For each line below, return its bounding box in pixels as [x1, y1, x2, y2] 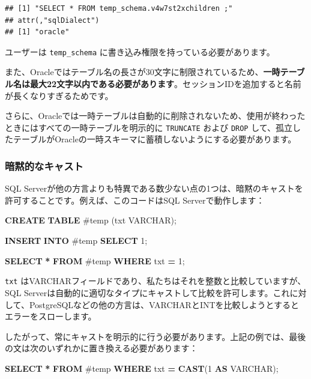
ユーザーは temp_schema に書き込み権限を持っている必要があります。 [5, 45, 275, 58]
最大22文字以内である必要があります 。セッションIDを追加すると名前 [29, 77, 301, 90]
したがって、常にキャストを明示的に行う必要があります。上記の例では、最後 [5, 330, 306, 342]
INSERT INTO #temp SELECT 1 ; [5, 234, 148, 247]
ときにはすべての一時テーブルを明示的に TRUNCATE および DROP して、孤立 [5, 121, 293, 133]
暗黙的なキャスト [5, 158, 83, 173]
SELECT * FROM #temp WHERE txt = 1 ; [5, 254, 185, 267]
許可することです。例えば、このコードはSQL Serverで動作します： [5, 193, 265, 206]
